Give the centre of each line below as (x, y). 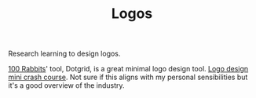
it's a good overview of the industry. (66, 85)
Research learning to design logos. (64, 54)
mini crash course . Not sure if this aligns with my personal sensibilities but (128, 77)
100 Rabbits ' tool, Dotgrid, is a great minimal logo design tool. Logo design (128, 69)
